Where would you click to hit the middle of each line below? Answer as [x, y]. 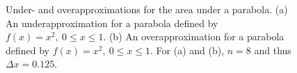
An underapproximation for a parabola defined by [112, 23]
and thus [273, 50]
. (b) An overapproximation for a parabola [194, 36]
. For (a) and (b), [187, 50]
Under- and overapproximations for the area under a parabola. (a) [147, 9]
